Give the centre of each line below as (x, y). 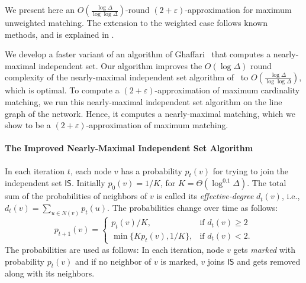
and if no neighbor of (113, 261)
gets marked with (264, 249)
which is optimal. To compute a (62, 90)
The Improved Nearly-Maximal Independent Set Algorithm (129, 148)
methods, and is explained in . (59, 34)
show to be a (28, 125)
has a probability (152, 170)
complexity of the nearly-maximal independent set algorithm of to (127, 77)
